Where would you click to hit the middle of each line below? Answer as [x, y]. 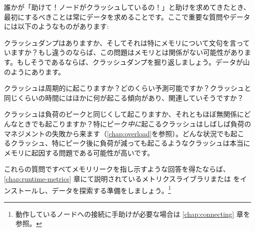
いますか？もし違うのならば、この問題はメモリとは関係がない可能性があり [124, 52]
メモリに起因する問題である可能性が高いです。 [79, 152]
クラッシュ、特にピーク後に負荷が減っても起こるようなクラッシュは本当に [130, 143]
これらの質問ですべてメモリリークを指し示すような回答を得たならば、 [117, 169]
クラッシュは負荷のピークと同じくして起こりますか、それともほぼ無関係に [124, 114]
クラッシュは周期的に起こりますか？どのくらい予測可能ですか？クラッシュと [127, 88]
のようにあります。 [35, 71]
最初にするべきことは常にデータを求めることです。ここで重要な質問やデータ [127, 16]
